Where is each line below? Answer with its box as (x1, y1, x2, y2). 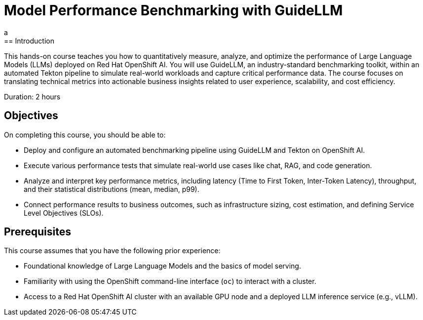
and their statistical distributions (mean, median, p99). (24, 184, 199, 193)
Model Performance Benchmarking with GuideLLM (4, 2, 343, 19)
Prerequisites (4, 226, 71, 238)
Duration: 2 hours (4, 92, 61, 101)
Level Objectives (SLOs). (24, 208, 104, 217)
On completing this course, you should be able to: (4, 130, 166, 139)
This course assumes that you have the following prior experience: (4, 246, 221, 255)
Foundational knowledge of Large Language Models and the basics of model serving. (24, 262, 301, 271)
